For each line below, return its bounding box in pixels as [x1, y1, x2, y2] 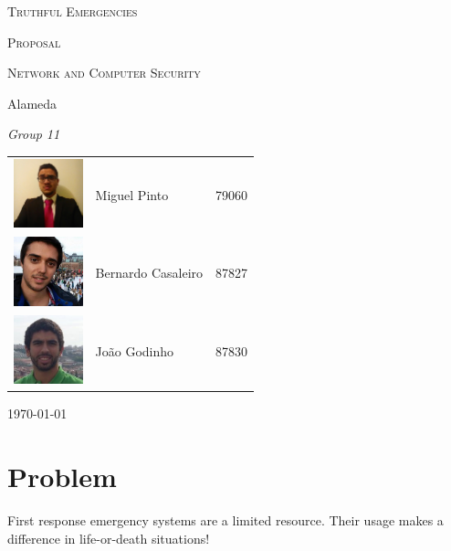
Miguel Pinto [95, 185, 169, 204]
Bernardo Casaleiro [95, 263, 204, 282]
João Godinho [95, 341, 174, 360]
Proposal [7, 32, 61, 51]
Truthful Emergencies [7, 2, 138, 20]
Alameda [7, 93, 58, 112]
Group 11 [7, 124, 60, 143]
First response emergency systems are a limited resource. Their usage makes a [7, 510, 444, 529]
